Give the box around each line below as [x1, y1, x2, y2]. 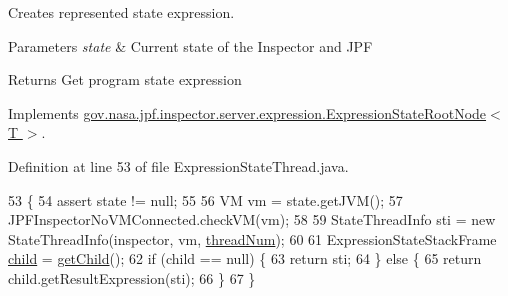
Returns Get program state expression [8, 69, 242, 90]
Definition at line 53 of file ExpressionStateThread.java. [8, 155, 349, 176]
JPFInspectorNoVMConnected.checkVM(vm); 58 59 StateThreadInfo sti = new [8, 209, 496, 230]
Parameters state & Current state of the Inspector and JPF [8, 35, 373, 56]
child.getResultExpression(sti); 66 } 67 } [8, 267, 256, 288]
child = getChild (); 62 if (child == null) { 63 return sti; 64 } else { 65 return [8, 248, 482, 269]
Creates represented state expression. [8, 2, 235, 22]
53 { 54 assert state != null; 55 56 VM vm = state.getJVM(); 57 [8, 189, 403, 210]
